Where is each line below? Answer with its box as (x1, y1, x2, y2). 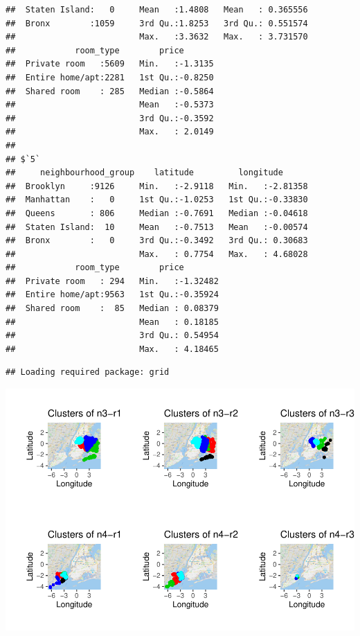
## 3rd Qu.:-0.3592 (6, 113, 214, 123)
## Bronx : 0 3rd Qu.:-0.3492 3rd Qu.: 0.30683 (6, 236, 308, 246)
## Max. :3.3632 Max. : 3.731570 (6, 32, 308, 42)
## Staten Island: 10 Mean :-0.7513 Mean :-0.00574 (6, 222, 308, 232)
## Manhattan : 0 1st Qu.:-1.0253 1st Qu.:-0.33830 (6, 195, 308, 205)
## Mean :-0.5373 (6, 100, 214, 110)
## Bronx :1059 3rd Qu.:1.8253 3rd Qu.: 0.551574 (6, 18, 308, 28)
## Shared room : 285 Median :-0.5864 (6, 86, 214, 96)
